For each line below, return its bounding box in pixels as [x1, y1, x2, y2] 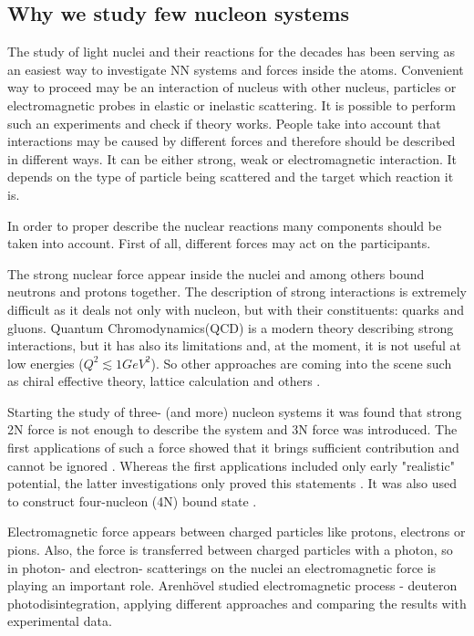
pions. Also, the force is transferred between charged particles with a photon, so [7, 540, 453, 559]
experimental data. [7, 611, 112, 631]
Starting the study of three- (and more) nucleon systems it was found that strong [7, 401, 462, 421]
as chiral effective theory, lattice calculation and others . [7, 371, 321, 391]
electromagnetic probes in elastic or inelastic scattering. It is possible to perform [7, 95, 456, 114]
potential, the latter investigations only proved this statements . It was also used [7, 474, 457, 493]
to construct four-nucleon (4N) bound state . [7, 491, 257, 510]
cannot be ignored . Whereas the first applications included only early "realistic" [7, 455, 455, 474]
